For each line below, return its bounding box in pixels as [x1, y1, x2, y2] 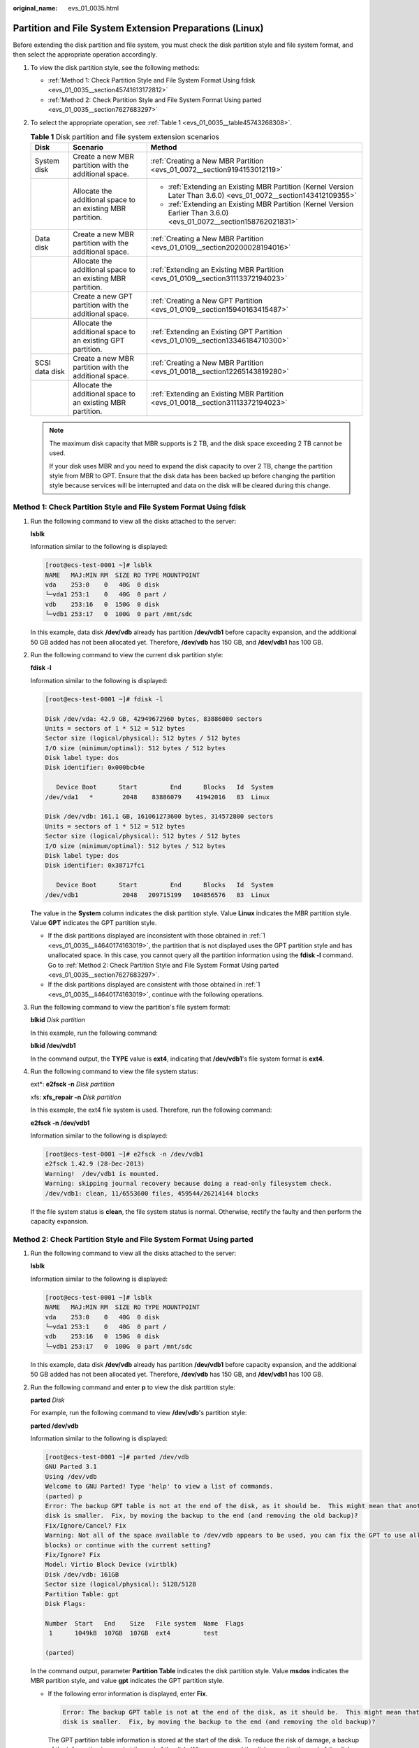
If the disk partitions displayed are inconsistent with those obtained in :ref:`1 [47, 931, 265, 940]
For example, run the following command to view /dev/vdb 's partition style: [30, 1409, 247, 1417]
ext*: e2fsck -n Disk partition [30, 1080, 115, 1089]
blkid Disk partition [30, 1016, 86, 1024]
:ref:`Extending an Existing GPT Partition [150, 327, 283, 337]
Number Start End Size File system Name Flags [45, 1619, 244, 1627]
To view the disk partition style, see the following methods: [30, 63, 200, 71]
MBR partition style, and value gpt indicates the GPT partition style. [30, 1677, 225, 1685]
